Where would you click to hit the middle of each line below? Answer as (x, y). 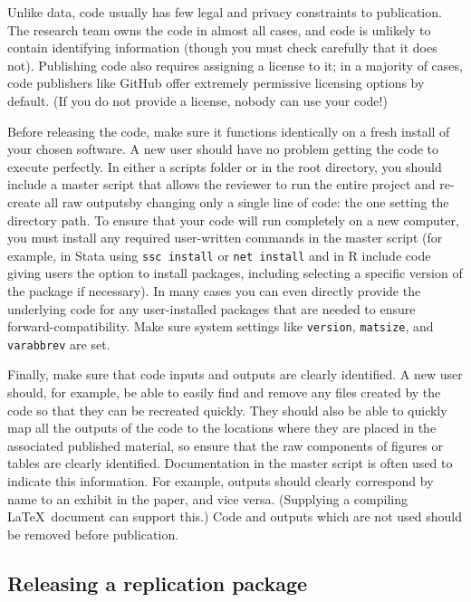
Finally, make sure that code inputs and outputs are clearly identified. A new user (235, 374)
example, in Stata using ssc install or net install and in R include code (219, 255)
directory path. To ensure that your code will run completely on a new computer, (233, 220)
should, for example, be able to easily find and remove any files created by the (224, 392)
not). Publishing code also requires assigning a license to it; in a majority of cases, (235, 65)
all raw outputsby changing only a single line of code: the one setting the (247, 201)
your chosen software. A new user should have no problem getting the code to (223, 149)
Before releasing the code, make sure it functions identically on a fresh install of (229, 131)
